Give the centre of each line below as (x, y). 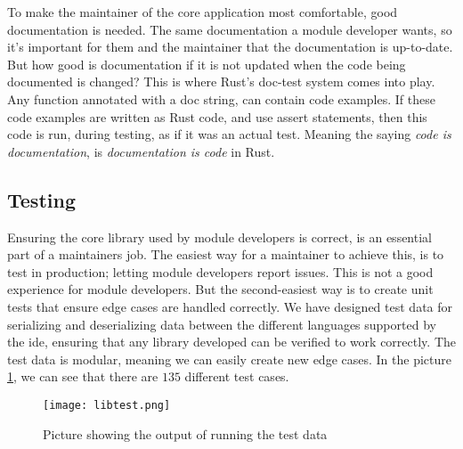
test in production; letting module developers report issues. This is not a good (220, 271)
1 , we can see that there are (83, 376)
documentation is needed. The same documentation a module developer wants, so (230, 29)
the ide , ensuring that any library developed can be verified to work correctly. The (231, 342)
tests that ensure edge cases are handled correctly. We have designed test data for (230, 306)
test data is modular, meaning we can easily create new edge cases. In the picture (229, 359)
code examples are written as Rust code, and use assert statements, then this (217, 116)
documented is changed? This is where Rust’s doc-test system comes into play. (221, 82)
